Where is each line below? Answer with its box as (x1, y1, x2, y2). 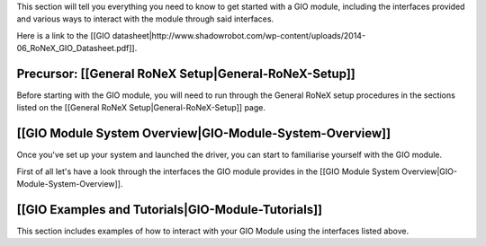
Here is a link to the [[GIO (16, 30, 111, 40)
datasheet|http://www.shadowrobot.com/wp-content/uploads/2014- (112, 30, 366, 40)
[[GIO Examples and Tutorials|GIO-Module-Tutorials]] (16, 202, 323, 217)
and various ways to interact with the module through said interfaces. (16, 13, 274, 24)
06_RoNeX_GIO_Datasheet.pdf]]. (16, 43, 138, 54)
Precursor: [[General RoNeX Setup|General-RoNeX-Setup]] (16, 66, 355, 81)
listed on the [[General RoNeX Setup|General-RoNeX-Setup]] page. (16, 102, 265, 113)
